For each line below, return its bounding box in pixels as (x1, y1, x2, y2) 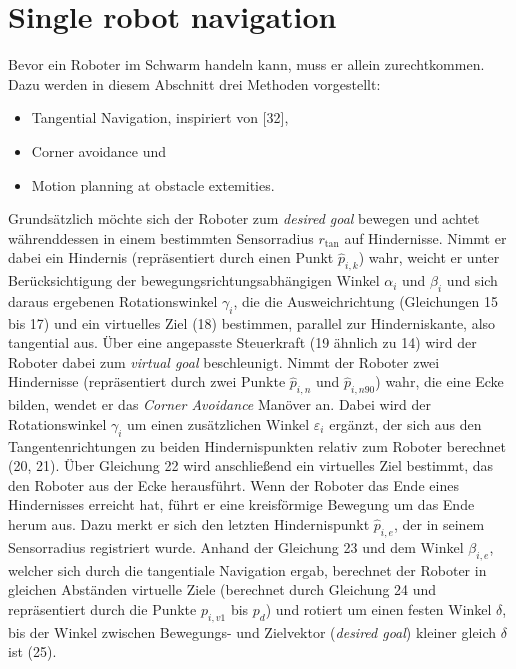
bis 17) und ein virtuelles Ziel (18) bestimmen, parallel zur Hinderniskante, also (8, 312, 496, 333)
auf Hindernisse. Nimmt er (344, 227, 507, 248)
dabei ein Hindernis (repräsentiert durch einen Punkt (8, 247, 334, 268)
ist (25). (8, 641, 57, 662)
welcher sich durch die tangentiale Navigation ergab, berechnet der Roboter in (8, 559, 487, 580)
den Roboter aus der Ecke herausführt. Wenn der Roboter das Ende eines (8, 474, 459, 495)
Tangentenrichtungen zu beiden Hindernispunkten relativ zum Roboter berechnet (8, 435, 506, 456)
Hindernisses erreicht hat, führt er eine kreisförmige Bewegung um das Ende (8, 494, 475, 515)
